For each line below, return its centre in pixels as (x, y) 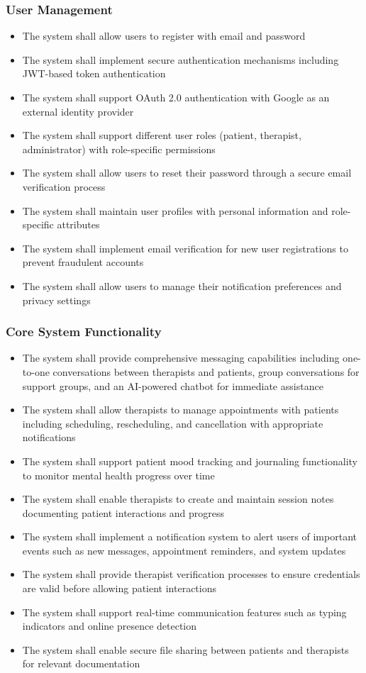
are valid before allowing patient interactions (120, 588)
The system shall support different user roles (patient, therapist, (162, 135)
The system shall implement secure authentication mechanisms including (181, 59)
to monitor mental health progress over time (118, 475)
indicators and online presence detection (110, 626)
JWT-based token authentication (94, 73)
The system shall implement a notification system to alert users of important (189, 536)
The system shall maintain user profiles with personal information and (175, 210)
